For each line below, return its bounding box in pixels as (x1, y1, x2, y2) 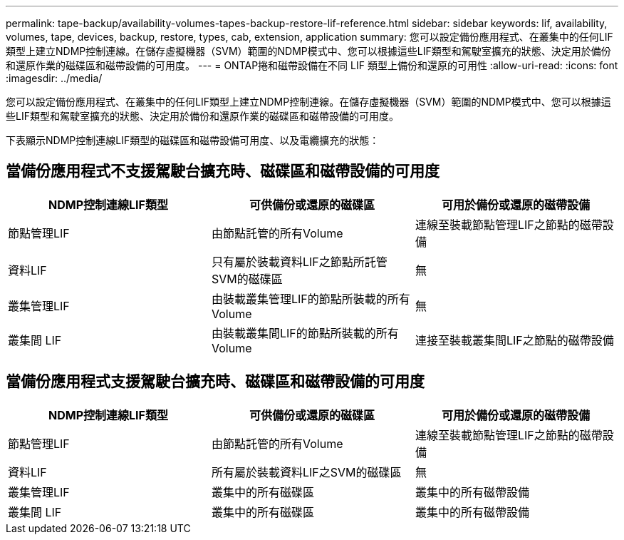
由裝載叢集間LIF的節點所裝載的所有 (211, 325, 399, 340)
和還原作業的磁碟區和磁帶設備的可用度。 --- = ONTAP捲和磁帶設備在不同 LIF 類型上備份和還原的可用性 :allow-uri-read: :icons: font (6, 59, 618, 71)
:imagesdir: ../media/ (6, 72, 103, 84)
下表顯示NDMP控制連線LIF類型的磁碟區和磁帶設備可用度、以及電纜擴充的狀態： (6, 134, 380, 146)
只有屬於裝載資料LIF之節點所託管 (211, 254, 388, 269)
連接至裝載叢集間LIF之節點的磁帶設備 (415, 332, 614, 347)
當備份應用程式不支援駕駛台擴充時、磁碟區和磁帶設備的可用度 (6, 162, 440, 180)
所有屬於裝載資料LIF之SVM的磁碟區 (211, 464, 402, 479)
